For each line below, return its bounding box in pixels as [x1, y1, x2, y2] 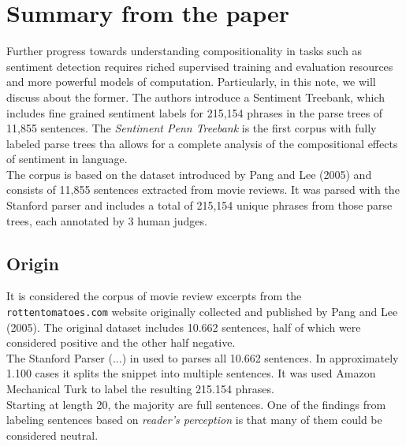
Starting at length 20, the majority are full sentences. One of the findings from [6, 396, 386, 412]
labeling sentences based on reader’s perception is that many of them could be [6, 411, 382, 428]
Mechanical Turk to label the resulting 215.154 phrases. [6, 381, 274, 397]
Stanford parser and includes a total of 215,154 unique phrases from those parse [6, 197, 393, 214]
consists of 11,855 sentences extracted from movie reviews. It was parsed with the [6, 181, 400, 198]
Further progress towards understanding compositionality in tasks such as [6, 43, 363, 59]
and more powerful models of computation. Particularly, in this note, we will [6, 73, 376, 90]
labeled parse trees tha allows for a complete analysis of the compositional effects [6, 135, 398, 151]
